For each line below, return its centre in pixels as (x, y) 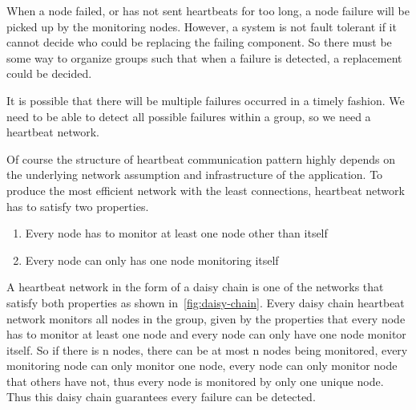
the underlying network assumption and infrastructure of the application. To (195, 175)
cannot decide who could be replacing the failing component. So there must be (199, 42)
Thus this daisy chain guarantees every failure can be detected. (161, 397)
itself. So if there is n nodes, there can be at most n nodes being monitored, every (207, 349)
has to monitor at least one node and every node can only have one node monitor (206, 334)
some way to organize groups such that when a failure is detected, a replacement (204, 57)
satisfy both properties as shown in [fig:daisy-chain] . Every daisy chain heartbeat (206, 302)
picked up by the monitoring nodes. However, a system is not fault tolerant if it (202, 26)
